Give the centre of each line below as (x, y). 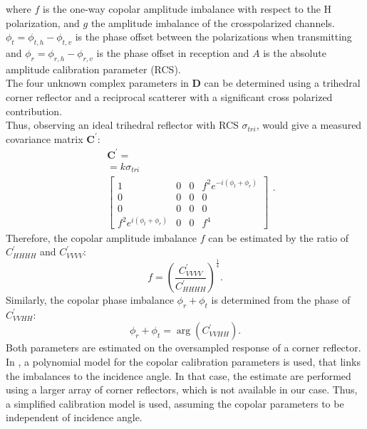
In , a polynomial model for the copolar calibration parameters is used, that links (183, 362)
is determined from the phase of (281, 300)
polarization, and (43, 22)
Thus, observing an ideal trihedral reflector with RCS (122, 125)
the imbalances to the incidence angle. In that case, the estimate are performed (179, 375)
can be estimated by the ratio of (279, 237)
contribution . (34, 111)
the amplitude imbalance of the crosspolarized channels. (213, 22)
